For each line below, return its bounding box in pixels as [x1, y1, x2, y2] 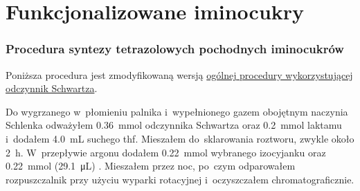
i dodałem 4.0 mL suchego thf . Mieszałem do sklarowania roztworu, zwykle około [6, 131, 354, 145]
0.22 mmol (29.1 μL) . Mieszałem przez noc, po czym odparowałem [6, 158, 296, 173]
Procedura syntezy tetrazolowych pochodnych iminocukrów [6, 40, 344, 57]
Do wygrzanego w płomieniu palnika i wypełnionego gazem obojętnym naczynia [6, 104, 348, 118]
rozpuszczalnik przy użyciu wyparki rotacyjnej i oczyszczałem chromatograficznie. [6, 172, 354, 186]
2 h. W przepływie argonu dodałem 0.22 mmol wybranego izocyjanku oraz [6, 145, 326, 159]
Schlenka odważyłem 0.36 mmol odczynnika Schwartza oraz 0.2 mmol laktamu [6, 118, 342, 132]
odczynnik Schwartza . [6, 81, 98, 95]
